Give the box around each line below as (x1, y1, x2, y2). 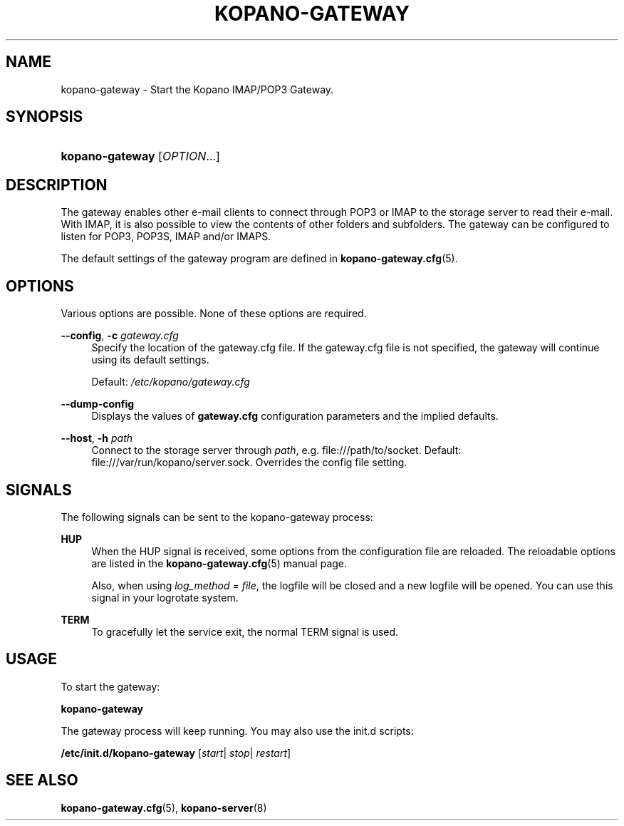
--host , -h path (61, 432, 132, 445)
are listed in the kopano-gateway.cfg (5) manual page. (91, 557, 348, 569)
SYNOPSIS (6, 108, 83, 126)
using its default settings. (91, 353, 209, 366)
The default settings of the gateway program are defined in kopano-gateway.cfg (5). (61, 252, 458, 265)
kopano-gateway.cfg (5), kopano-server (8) (61, 801, 267, 814)
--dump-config (61, 398, 135, 411)
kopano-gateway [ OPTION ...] (61, 149, 220, 164)
